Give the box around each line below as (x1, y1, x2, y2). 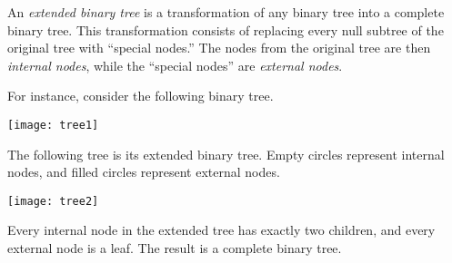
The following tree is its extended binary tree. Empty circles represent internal (7, 144, 445, 163)
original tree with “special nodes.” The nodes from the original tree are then (7, 38, 431, 57)
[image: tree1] (7, 118, 99, 131)
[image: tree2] (7, 194, 99, 208)
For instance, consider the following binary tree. (7, 86, 274, 105)
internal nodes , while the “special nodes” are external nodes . (7, 55, 343, 74)
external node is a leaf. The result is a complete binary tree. (7, 239, 342, 258)
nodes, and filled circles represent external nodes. (7, 162, 280, 181)
